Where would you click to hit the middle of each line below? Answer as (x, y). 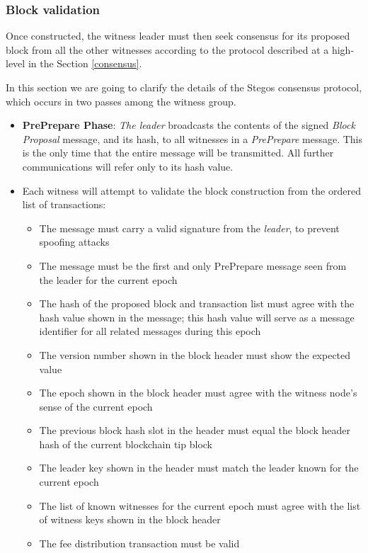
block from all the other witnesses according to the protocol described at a (167, 49)
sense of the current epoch (96, 406)
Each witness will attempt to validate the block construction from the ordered (191, 190)
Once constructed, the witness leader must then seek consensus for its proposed (178, 36)
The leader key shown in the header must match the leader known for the (199, 468)
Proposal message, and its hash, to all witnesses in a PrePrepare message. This (192, 138)
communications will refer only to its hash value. (128, 166)
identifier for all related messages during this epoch (150, 331)
